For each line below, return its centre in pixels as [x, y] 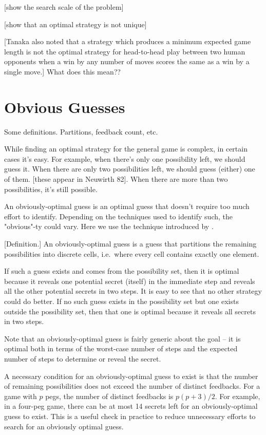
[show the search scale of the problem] [64, 7]
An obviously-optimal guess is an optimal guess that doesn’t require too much [127, 206]
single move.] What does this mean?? [62, 71]
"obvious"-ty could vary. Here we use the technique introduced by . [109, 226]
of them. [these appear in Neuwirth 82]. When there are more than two [116, 179]
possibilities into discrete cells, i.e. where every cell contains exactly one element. [132, 253]
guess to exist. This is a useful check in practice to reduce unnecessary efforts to [130, 416]
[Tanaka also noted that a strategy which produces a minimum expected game [128, 41]
